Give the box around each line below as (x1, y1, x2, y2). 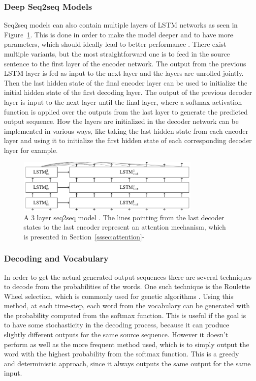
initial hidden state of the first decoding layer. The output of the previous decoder (4, 87, 252, 97)
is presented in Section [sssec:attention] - (24, 231, 145, 241)
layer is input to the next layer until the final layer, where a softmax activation (4, 96, 242, 107)
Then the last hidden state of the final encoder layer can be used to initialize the (4, 77, 248, 88)
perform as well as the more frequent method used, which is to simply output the (4, 339, 249, 349)
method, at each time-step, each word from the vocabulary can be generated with (4, 300, 250, 311)
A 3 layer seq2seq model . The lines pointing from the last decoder (24, 212, 224, 222)
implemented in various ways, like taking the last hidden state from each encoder (4, 125, 249, 136)
